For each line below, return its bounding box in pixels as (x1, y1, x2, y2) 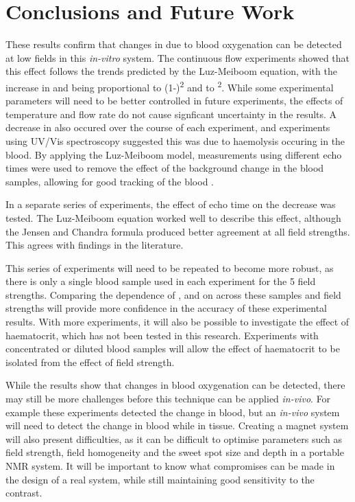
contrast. (5, 486, 42, 500)
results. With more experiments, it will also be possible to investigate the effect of (5, 315, 350, 329)
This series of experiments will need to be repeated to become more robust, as (5, 260, 334, 275)
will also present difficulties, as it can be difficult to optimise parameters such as (5, 431, 343, 446)
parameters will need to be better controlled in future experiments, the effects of (5, 93, 343, 108)
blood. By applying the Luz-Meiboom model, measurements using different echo (5, 147, 342, 161)
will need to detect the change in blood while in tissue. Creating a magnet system (5, 418, 349, 433)
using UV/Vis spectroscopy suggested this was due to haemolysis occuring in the (5, 133, 345, 148)
